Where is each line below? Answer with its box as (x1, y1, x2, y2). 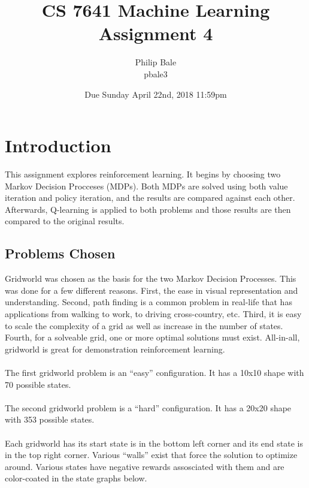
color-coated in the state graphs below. (5, 472, 147, 484)
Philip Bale (135, 56, 177, 68)
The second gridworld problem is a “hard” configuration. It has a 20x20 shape (5, 401, 292, 414)
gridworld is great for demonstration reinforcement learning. (5, 342, 225, 355)
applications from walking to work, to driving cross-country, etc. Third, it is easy (5, 307, 302, 320)
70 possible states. (5, 378, 71, 390)
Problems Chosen (5, 244, 116, 263)
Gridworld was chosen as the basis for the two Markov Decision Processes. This (5, 272, 296, 285)
